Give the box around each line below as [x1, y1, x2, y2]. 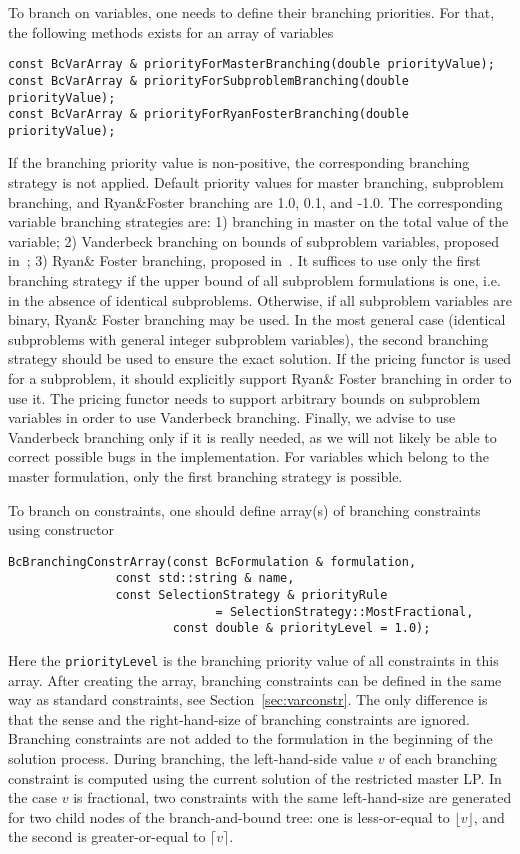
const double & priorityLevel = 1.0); [172, 621, 431, 636]
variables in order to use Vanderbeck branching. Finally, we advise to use [8, 407, 456, 428]
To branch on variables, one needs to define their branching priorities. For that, [8, 2, 495, 22]
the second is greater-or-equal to [8, 826, 206, 847]
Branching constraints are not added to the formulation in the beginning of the [8, 728, 493, 749]
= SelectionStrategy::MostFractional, [215, 604, 474, 619]
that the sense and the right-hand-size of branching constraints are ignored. [8, 708, 470, 729]
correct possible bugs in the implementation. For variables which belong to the [8, 446, 489, 467]
